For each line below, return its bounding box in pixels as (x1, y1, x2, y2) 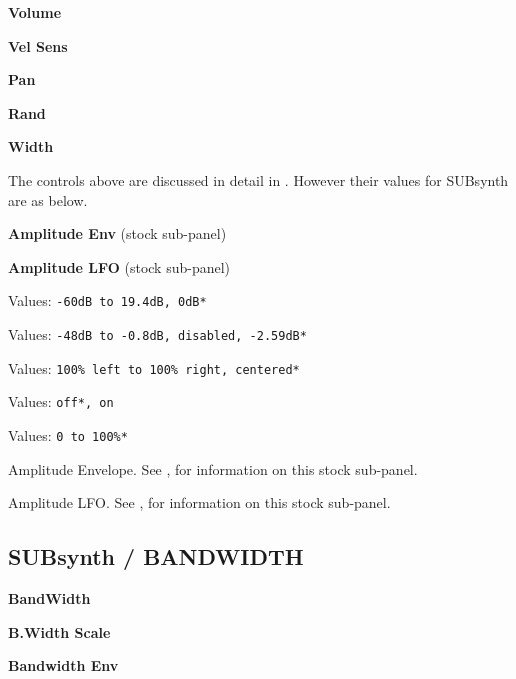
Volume (8, 2, 62, 22)
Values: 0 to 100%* (8, 424, 128, 445)
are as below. (8, 189, 88, 210)
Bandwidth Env (8, 655, 119, 676)
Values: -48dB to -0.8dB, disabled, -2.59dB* (8, 324, 307, 344)
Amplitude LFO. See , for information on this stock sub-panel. (8, 492, 391, 513)
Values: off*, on (8, 391, 114, 412)
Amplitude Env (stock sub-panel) (8, 223, 227, 244)
